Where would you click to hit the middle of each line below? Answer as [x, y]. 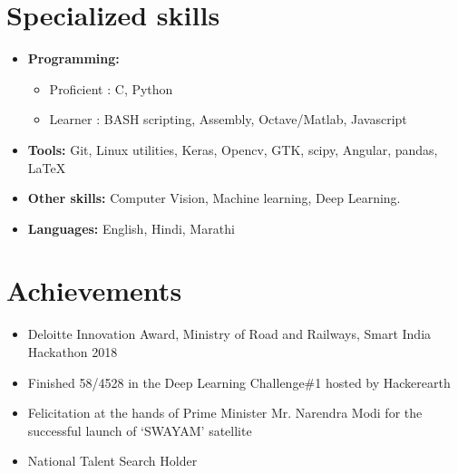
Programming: [73, 58]
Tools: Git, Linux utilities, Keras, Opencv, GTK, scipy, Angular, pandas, [233, 149]
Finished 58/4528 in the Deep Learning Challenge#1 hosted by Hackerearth [239, 382]
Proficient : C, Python [111, 88]
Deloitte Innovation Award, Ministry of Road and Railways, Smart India [229, 334]
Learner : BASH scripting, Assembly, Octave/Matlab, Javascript [228, 119]
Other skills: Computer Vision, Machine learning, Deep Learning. [214, 198]
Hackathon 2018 [73, 352]
